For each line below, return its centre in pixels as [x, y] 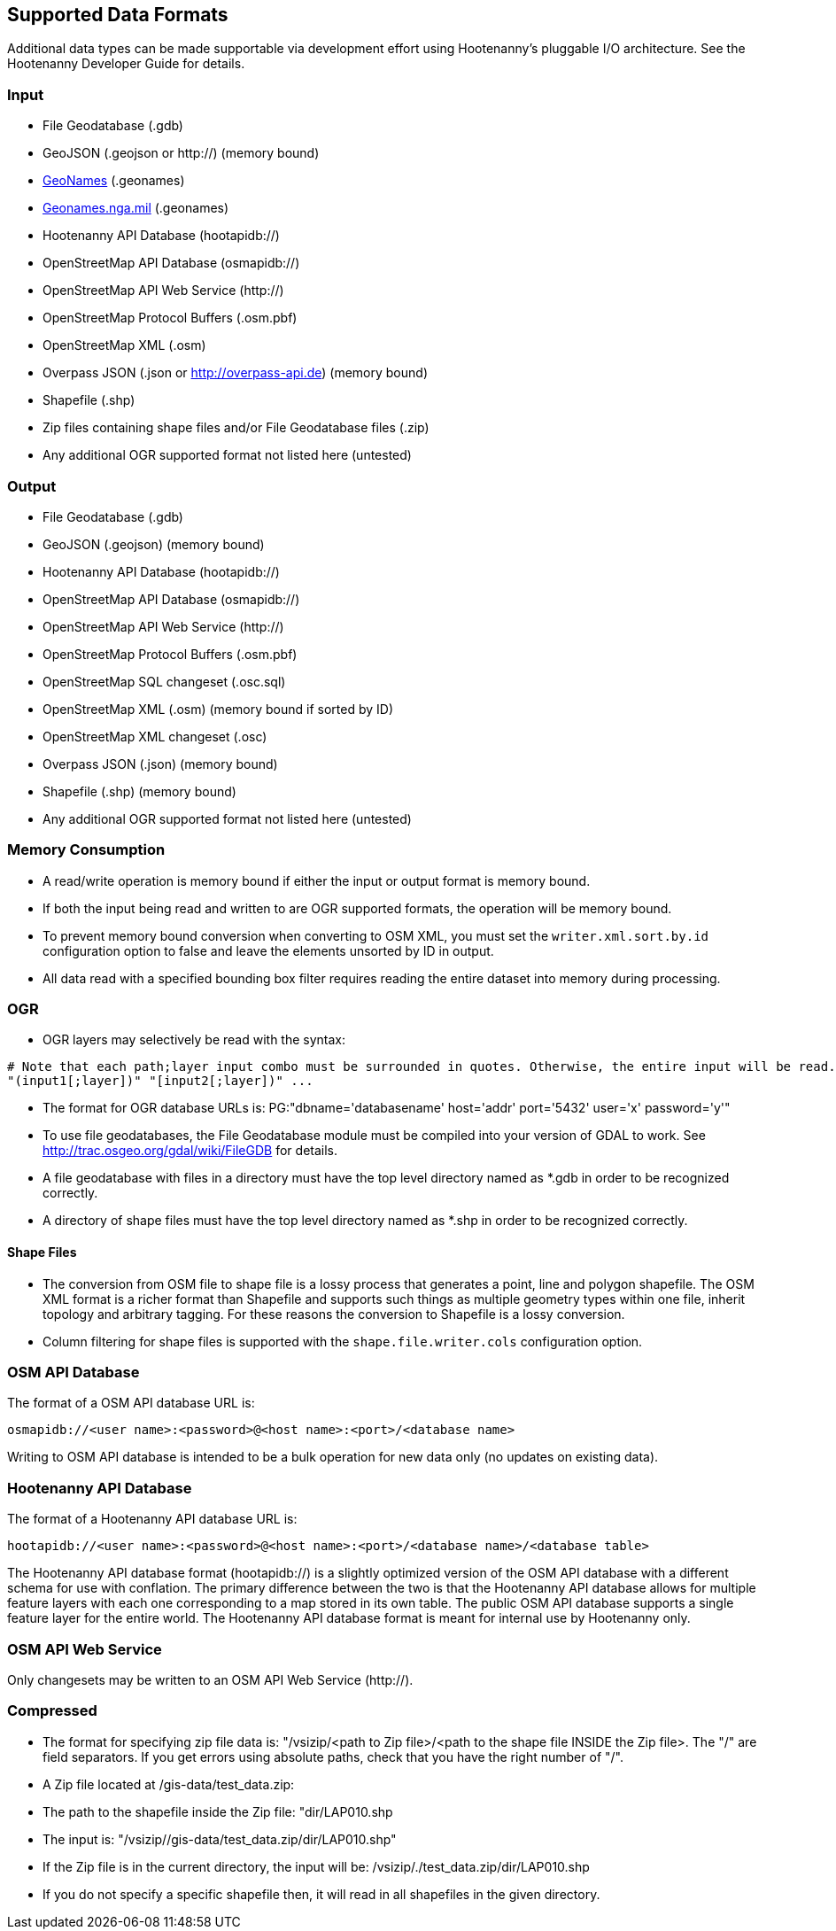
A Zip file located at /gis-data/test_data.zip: [169, 1784]
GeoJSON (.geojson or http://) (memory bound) [181, 153]
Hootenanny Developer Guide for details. [126, 64]
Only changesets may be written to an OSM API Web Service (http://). [210, 1679]
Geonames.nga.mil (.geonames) [136, 208]
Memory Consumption [86, 850]
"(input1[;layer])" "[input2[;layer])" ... [160, 1081]
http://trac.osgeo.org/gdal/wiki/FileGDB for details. [190, 1151]
